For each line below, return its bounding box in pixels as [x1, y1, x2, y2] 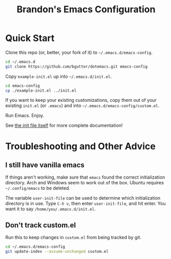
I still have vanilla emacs [5, 161, 84, 169]
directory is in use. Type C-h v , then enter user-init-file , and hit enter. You [5, 201, 166, 207]
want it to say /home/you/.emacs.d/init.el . [5, 206, 96, 212]
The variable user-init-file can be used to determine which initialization [5, 195, 161, 201]
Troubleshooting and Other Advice [5, 140, 156, 152]
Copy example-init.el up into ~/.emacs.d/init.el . [5, 73, 112, 79]
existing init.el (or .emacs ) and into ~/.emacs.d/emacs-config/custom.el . [5, 102, 160, 109]
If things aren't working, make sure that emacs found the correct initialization [5, 174, 165, 180]
